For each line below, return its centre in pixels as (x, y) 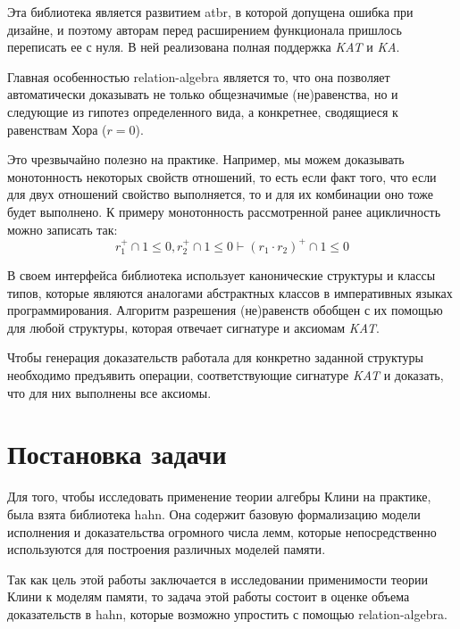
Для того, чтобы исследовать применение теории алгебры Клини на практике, (219, 497)
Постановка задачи (117, 454)
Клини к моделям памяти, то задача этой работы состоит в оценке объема (209, 596)
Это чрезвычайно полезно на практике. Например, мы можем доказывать (206, 159)
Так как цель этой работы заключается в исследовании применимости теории (218, 579)
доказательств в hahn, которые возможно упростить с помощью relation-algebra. (227, 613)
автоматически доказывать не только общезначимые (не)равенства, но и (203, 94)
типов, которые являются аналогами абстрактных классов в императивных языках (230, 292)
